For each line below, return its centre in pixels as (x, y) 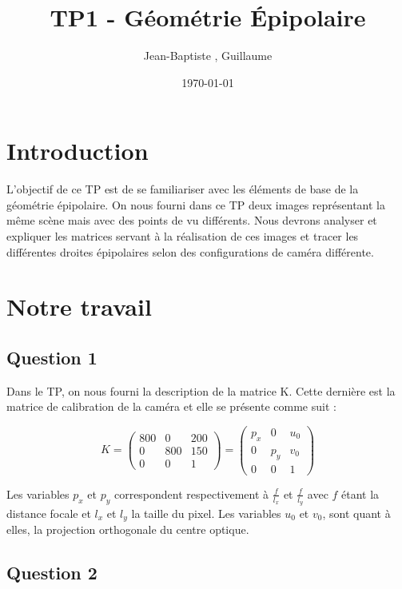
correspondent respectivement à (191, 493)
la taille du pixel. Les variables (206, 513)
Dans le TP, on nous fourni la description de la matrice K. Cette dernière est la (201, 390)
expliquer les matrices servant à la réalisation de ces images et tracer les (183, 236)
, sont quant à (356, 513)
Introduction (78, 151)
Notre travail (79, 306)
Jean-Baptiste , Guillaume (208, 56)
